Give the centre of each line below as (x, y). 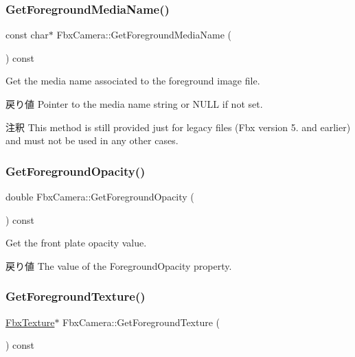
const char (27, 35)
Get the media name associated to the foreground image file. (133, 81)
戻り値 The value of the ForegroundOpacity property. (119, 265)
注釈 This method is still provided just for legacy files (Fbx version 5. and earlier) (178, 127)
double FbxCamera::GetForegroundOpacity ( (100, 196)
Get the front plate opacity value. (76, 243)
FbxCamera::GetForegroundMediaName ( (144, 35)
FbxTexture (30, 322)
